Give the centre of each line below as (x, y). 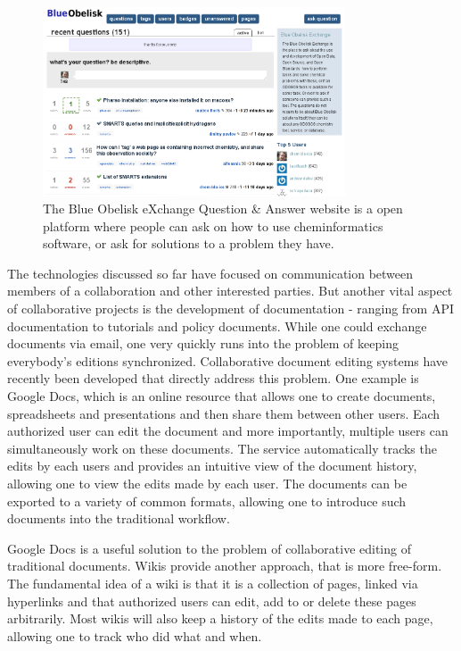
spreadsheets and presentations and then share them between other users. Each (224, 413)
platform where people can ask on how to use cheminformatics (213, 225)
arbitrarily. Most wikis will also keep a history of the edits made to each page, (220, 618)
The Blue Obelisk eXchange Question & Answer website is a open (223, 209)
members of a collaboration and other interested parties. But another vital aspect (230, 291)
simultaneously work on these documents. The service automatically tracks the (222, 448)
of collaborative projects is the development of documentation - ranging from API (231, 309)
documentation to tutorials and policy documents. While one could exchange (217, 325)
